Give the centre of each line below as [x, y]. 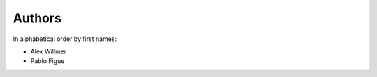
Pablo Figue [47, 61]
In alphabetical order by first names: [65, 39]
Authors [37, 18]
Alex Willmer [49, 51]
